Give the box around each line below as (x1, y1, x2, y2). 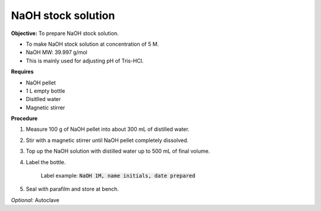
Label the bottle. (26, 158, 66, 166)
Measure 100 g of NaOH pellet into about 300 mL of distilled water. (26, 125, 190, 133)
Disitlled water (26, 96, 61, 103)
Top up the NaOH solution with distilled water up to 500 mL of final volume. (26, 147, 210, 155)
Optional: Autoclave (11, 196, 59, 203)
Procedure (11, 115, 38, 122)
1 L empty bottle (26, 87, 65, 95)
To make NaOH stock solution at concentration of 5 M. (26, 40, 159, 48)
